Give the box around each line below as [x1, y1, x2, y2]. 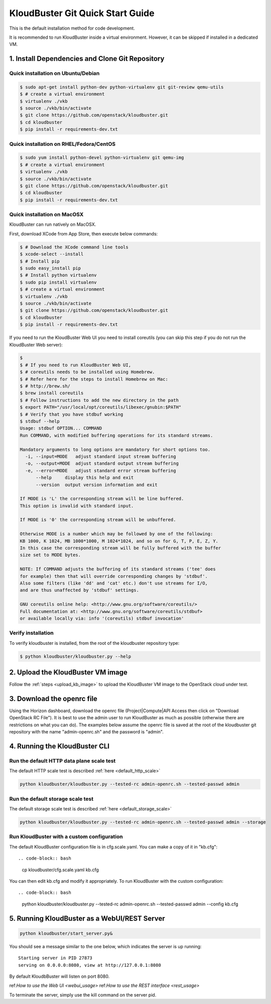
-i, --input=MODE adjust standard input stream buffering [25, 453, 176, 459]
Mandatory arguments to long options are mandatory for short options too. [20, 447, 211, 452]
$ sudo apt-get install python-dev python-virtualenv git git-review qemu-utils [20, 84, 224, 90]
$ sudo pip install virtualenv [20, 279, 97, 285]
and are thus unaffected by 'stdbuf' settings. [20, 588, 139, 593]
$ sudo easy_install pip [20, 266, 81, 271]
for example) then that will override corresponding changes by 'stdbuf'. [20, 573, 208, 579]
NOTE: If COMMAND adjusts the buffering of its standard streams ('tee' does [20, 566, 216, 572]
